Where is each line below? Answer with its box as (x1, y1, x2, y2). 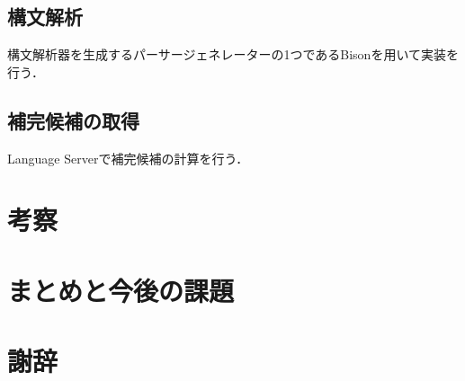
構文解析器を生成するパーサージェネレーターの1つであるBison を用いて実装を (7, 45, 459, 64)
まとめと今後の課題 (7, 271, 235, 308)
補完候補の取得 (7, 106, 139, 134)
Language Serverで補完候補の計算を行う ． (7, 148, 249, 167)
